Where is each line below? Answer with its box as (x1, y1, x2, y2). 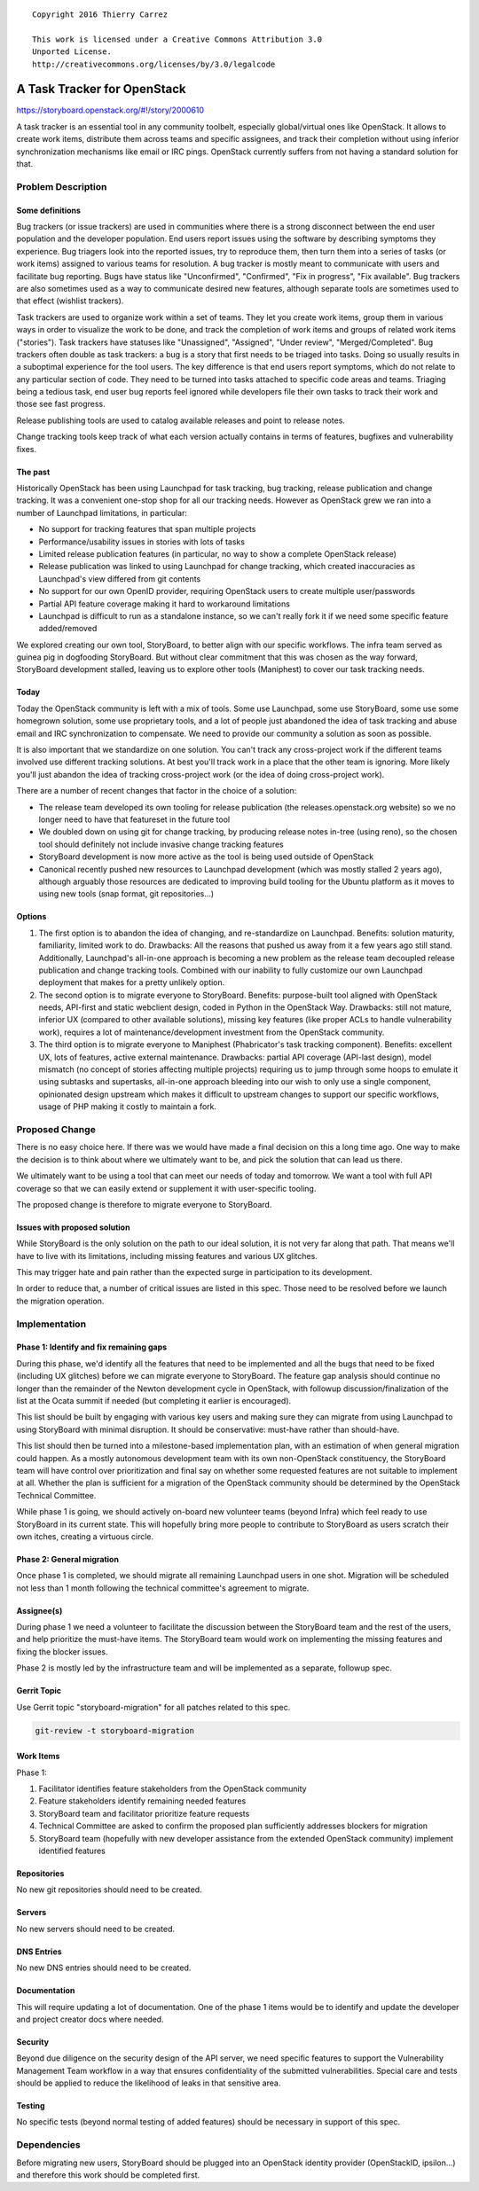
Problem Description (16, 180, 107, 192)
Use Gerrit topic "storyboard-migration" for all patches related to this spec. (16, 1702, 291, 1712)
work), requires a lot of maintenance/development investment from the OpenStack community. (38, 1027, 385, 1037)
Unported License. (32, 47, 113, 57)
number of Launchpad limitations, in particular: (16, 507, 188, 518)
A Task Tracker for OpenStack (16, 82, 186, 97)
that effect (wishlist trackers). (16, 295, 124, 306)
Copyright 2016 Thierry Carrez (32, 10, 169, 20)
